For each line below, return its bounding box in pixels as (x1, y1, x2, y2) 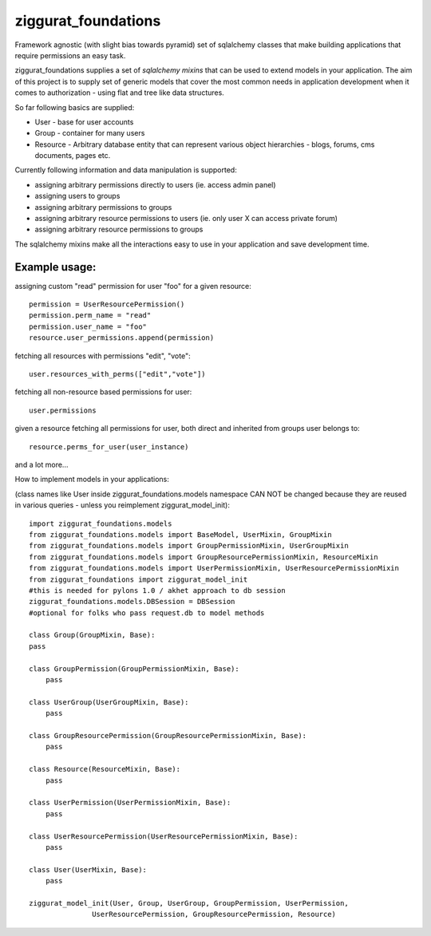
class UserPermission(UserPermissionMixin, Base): (29, 798, 231, 808)
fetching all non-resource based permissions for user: (14, 387, 192, 397)
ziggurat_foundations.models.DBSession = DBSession (29, 597, 235, 606)
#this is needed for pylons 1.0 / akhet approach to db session (29, 586, 287, 594)
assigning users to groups (34, 192, 121, 201)
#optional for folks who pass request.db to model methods (29, 608, 265, 618)
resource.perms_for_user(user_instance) (29, 442, 189, 451)
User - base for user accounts (34, 117, 134, 127)
